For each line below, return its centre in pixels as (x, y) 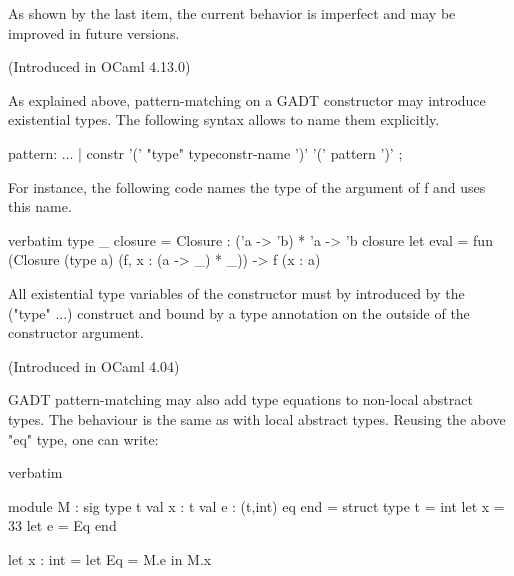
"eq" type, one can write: (83, 438)
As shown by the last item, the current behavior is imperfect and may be (232, 13)
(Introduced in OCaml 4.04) (94, 365)
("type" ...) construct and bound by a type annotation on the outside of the (239, 312)
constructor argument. (76, 332)
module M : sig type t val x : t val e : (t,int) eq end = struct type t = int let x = (256, 505)
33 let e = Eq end (62, 525)
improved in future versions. (94, 32)
